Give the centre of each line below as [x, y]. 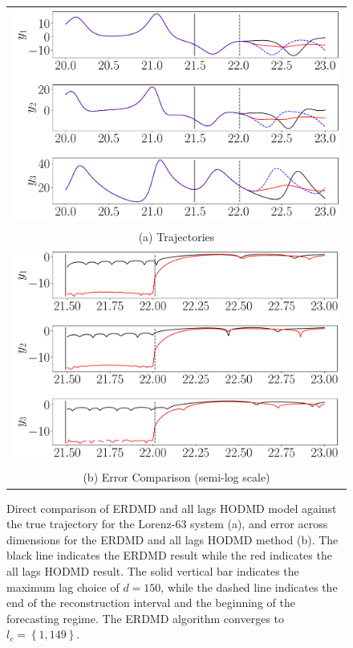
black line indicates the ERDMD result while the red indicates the [169, 555]
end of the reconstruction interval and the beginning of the [151, 603]
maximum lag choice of [63, 586]
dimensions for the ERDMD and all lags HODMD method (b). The [172, 539]
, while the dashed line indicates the [249, 586]
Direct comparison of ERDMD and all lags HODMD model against [172, 508]
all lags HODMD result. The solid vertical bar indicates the [153, 570]
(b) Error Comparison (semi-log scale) [176, 477]
